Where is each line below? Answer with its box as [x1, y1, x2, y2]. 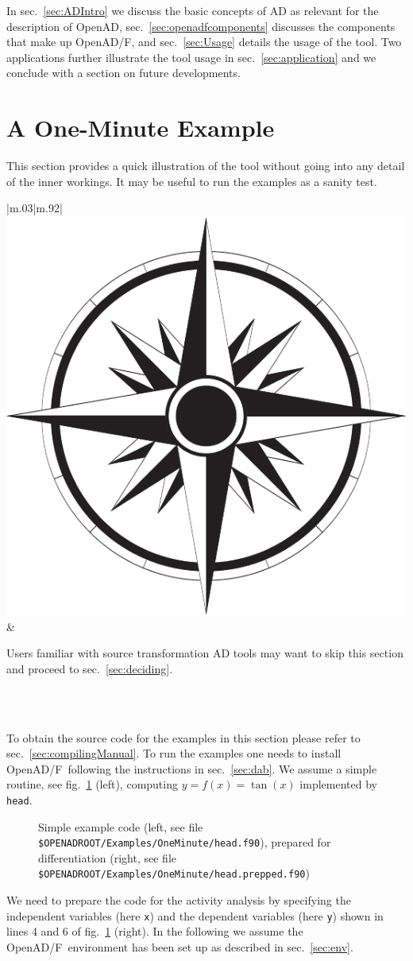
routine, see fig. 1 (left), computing [6, 776, 178, 792]
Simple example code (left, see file [38, 818, 203, 835]
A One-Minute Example [6, 111, 275, 144]
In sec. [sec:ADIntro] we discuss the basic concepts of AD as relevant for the [6, 2, 379, 18]
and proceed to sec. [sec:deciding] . [6, 660, 173, 676]
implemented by [299, 776, 377, 792]
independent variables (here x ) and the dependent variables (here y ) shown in [6, 907, 384, 924]
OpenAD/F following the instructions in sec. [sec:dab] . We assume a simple [6, 760, 377, 777]
